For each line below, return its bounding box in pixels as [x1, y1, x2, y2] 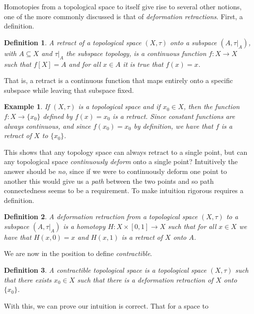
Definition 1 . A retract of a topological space [4, 37, 141, 47]
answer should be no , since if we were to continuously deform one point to [4, 166, 227, 176]
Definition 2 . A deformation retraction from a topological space [4, 211, 198, 222]
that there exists [4, 274, 52, 285]
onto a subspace [170, 37, 217, 47]
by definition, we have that [134, 120, 213, 131]
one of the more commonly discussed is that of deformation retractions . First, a [4, 11, 243, 21]
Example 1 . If [4, 101, 50, 112]
